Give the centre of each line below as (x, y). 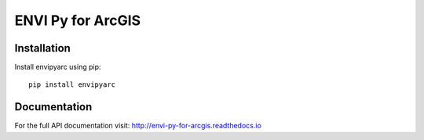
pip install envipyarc (72, 85)
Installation (42, 48)
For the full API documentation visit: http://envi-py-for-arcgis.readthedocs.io (138, 126)
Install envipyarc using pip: (58, 67)
